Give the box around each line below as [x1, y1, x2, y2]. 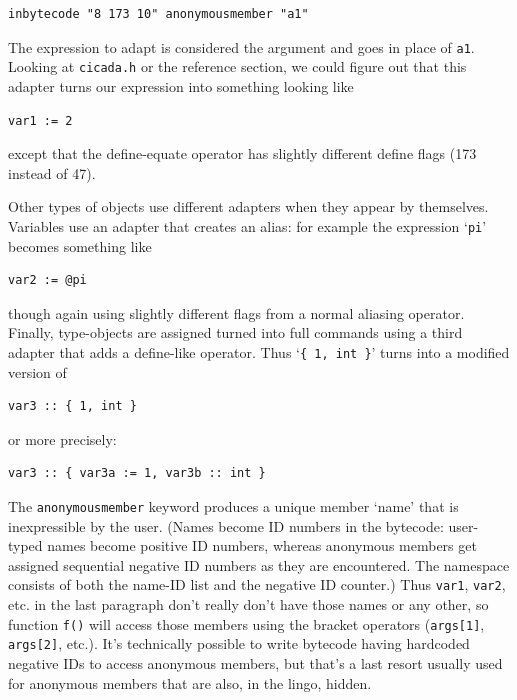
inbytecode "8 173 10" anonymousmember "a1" [8, 7, 309, 21]
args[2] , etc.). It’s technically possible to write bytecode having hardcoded [8, 633, 470, 654]
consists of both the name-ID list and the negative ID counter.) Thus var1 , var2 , [8, 574, 506, 595]
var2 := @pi [8, 273, 87, 288]
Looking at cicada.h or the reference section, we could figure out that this [8, 56, 467, 77]
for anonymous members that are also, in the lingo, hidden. [8, 672, 372, 693]
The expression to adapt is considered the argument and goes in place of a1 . [8, 36, 475, 57]
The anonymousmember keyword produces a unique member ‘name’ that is [8, 495, 459, 516]
